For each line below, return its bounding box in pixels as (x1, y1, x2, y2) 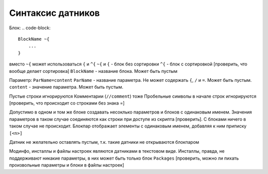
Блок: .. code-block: (9, 25, 51, 31)
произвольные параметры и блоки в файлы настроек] (9, 162, 124, 168)
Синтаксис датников (9, 7, 100, 18)
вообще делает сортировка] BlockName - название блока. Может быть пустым (9, 68, 178, 74)
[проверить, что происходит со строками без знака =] (9, 100, 125, 106)
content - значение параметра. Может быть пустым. (9, 84, 124, 90)
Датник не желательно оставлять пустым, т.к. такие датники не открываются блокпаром (9, 139, 200, 145)
